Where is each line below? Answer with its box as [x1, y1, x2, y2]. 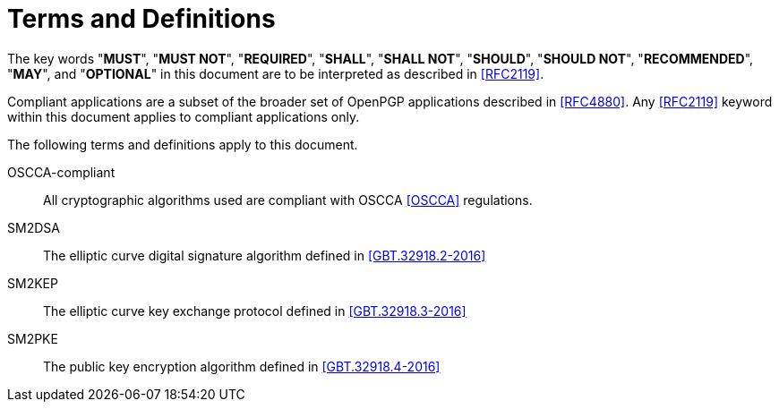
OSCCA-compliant [7, 164, 116, 180]
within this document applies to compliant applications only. [7, 108, 360, 124]
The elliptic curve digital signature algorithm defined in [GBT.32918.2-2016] [43, 247, 486, 263]
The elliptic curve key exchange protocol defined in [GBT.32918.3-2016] [43, 302, 467, 319]
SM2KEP [7, 275, 58, 291]
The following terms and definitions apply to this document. [7, 136, 358, 152]
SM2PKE [7, 330, 58, 346]
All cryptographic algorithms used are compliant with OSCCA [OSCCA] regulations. [43, 192, 533, 208]
